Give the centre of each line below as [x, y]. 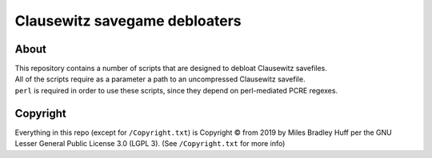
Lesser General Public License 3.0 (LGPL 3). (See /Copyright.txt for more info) [150, 144]
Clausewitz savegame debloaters [128, 21]
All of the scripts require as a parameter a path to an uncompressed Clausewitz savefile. [160, 79]
